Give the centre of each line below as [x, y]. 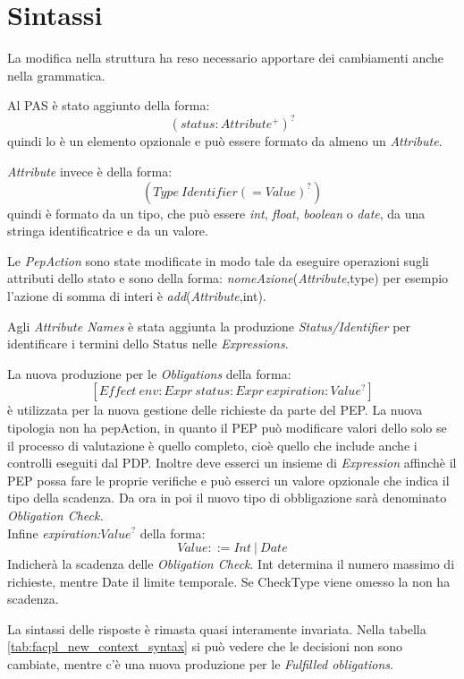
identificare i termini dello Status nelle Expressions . [148, 344]
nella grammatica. [56, 75]
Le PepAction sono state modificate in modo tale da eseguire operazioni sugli [218, 260]
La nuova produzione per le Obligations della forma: [149, 373]
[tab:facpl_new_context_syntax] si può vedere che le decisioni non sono [205, 646]
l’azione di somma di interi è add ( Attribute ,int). [137, 295]
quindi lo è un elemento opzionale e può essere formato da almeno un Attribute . [225, 141]
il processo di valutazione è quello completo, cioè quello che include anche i [212, 445]
